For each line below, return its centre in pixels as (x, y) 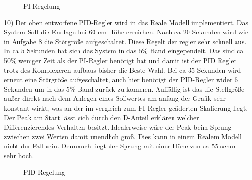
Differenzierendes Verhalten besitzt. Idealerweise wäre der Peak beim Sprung (118, 127)
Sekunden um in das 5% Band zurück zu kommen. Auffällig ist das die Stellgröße (124, 89)
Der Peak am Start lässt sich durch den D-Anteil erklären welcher (102, 117)
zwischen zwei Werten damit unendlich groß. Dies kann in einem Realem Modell (123, 136)
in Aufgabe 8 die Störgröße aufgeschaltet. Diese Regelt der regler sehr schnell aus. (125, 41)
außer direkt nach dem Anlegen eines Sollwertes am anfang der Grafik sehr (115, 98)
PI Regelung (42, 6)
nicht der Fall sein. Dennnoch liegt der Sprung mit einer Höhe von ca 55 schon (120, 146)
